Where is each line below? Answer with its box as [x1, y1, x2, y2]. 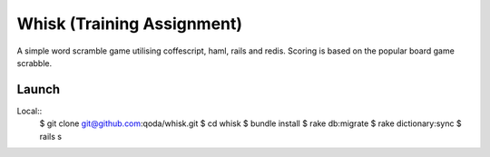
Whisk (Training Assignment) [16, 14, 243, 34]
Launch [16, 82, 61, 97]
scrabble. [16, 57, 53, 68]
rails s [39, 131, 63, 142]
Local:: [16, 105, 43, 116]
